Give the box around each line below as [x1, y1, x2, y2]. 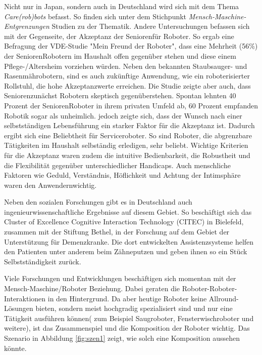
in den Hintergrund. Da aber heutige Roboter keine [47, 293, 207, 303]
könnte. [4, 342, 27, 353]
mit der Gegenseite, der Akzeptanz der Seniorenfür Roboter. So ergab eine [4, 30, 234, 41]
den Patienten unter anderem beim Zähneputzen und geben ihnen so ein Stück [4, 246, 247, 257]
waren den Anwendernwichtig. [4, 179, 97, 190]
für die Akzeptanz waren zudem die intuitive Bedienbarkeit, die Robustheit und [4, 149, 250, 160]
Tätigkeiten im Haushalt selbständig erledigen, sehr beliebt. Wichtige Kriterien [4, 140, 248, 150]
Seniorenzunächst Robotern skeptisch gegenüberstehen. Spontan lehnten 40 [4, 90, 236, 101]
